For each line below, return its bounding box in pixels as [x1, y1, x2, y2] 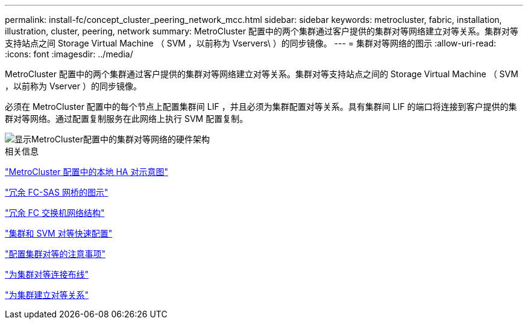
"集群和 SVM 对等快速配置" [5, 228, 113, 238]
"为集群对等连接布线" [5, 269, 89, 279]
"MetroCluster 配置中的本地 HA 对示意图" [5, 167, 168, 177]
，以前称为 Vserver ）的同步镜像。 [5, 81, 142, 91]
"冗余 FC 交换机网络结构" [5, 208, 105, 218]
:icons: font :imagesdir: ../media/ [5, 49, 133, 59]
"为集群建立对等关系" [5, 290, 89, 300]
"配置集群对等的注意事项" [5, 249, 106, 259]
